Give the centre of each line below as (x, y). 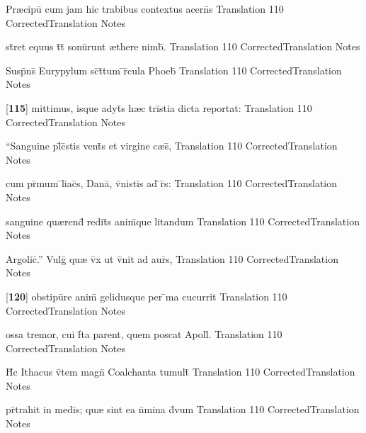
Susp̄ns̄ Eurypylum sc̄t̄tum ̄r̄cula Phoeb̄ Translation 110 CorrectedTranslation (174, 70)
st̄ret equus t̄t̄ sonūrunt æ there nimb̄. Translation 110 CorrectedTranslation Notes (183, 46)
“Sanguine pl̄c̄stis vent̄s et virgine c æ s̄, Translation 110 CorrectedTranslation (172, 146)
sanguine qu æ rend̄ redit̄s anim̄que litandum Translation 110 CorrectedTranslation (183, 221)
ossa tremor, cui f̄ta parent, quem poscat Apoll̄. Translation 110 (144, 334)
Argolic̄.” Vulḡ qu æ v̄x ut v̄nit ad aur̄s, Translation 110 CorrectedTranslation (172, 258)
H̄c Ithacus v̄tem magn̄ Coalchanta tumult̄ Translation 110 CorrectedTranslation (181, 372)
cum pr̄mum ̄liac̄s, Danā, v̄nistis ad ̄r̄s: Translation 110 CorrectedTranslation (172, 183)
